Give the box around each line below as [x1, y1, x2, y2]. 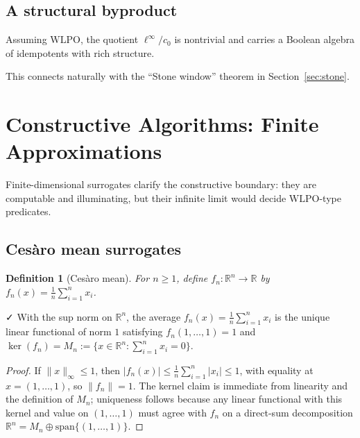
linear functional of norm [6, 324, 112, 339]
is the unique [275, 309, 330, 323]
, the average [126, 309, 181, 323]
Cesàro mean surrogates [6, 238, 181, 260]
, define [176, 271, 208, 285]
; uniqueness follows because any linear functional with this [90, 391, 343, 406]
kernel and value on [6, 405, 89, 419]
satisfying [122, 324, 163, 339]
